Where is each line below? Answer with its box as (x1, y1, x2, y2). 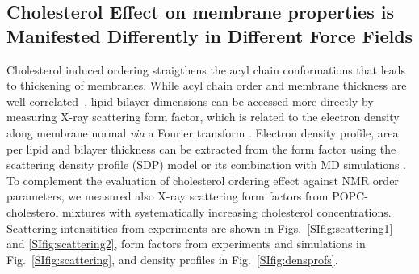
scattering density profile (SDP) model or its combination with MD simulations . (6, 156, 407, 173)
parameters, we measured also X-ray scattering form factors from (6, 188, 329, 204)
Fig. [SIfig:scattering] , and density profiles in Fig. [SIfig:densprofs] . (6, 251, 338, 268)
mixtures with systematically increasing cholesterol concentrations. (61, 203, 392, 220)
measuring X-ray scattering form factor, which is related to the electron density (6, 108, 400, 125)
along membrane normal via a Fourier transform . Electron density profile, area (6, 124, 399, 141)
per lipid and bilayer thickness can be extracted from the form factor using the (6, 140, 396, 157)
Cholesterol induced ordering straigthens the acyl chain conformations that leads (6, 61, 406, 78)
